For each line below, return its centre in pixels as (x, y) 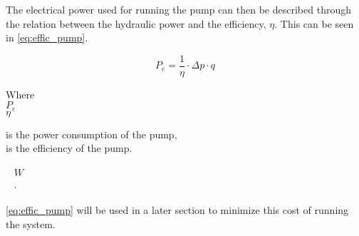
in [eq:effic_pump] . (47, 37)
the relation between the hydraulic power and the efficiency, (136, 23)
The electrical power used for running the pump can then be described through (178, 9)
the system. (31, 224)
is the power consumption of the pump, (92, 134)
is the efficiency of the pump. (69, 148)
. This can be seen (314, 23)
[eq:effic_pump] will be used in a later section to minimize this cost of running (177, 210)
